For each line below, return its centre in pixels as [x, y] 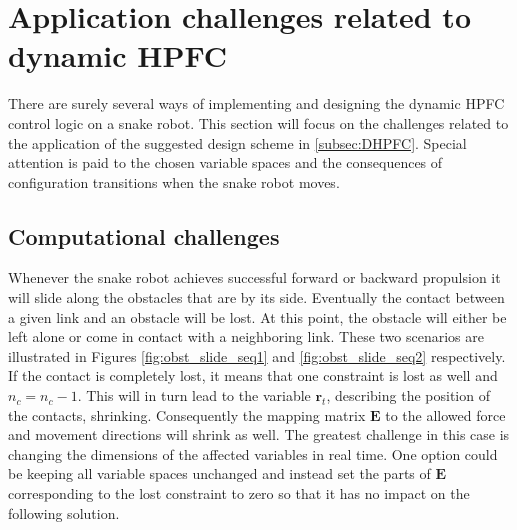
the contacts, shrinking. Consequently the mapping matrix [187, 414]
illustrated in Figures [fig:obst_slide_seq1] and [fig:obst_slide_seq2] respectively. [257, 355]
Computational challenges [144, 235]
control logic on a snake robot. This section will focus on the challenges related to [258, 122]
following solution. [64, 512]
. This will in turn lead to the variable [194, 395]
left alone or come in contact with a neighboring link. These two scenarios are [246, 336]
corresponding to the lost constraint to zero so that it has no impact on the [239, 493]
